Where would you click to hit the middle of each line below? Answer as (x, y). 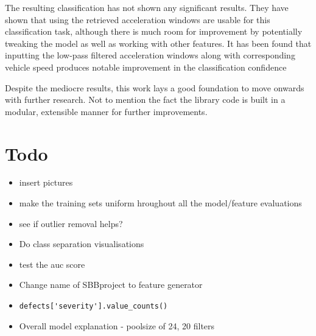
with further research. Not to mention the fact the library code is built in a (145, 100)
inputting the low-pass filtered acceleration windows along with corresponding (150, 55)
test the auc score (52, 264)
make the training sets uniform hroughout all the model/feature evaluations (160, 203)
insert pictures (46, 182)
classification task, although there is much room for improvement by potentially (154, 31)
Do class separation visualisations (82, 244)
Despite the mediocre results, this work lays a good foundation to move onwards (155, 87)
